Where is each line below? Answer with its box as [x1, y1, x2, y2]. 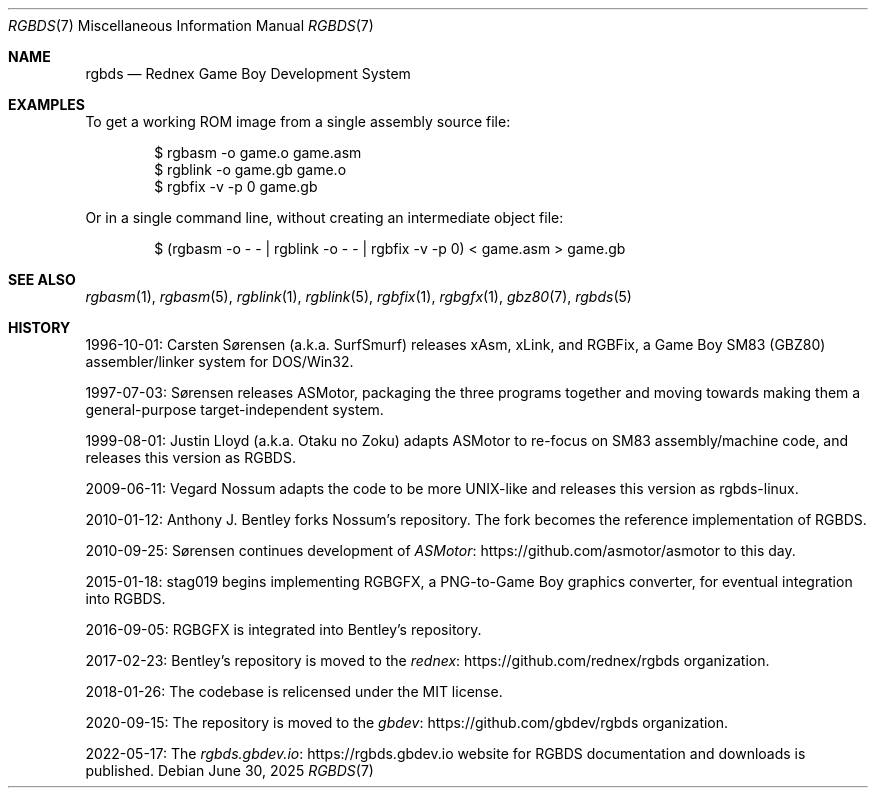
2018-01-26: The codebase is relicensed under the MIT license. [85, 683, 503, 700]
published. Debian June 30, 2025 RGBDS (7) [85, 762, 374, 779]
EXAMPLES [8, 96, 85, 113]
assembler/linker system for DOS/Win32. [85, 353, 354, 370]
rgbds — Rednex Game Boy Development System [85, 65, 411, 82]
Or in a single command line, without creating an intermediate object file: [85, 209, 564, 226]
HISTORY [8, 319, 71, 336]
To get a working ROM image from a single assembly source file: [85, 113, 511, 130]
